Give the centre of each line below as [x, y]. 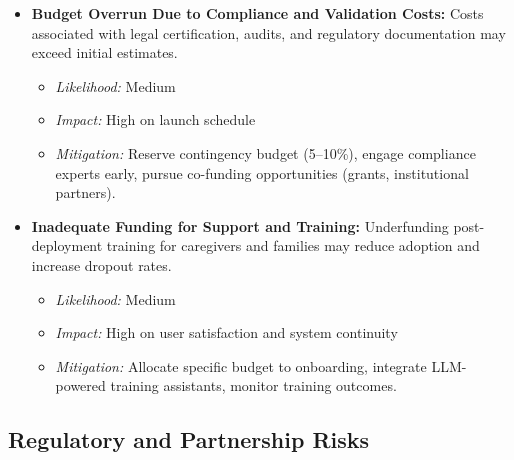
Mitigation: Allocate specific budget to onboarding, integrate [241, 365]
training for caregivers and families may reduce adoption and [293, 245]
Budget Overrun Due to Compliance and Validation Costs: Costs [257, 13]
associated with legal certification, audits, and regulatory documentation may [268, 32]
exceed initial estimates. [104, 52]
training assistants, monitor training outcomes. [253, 385]
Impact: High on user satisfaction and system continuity [226, 332]
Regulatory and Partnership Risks [189, 439]
